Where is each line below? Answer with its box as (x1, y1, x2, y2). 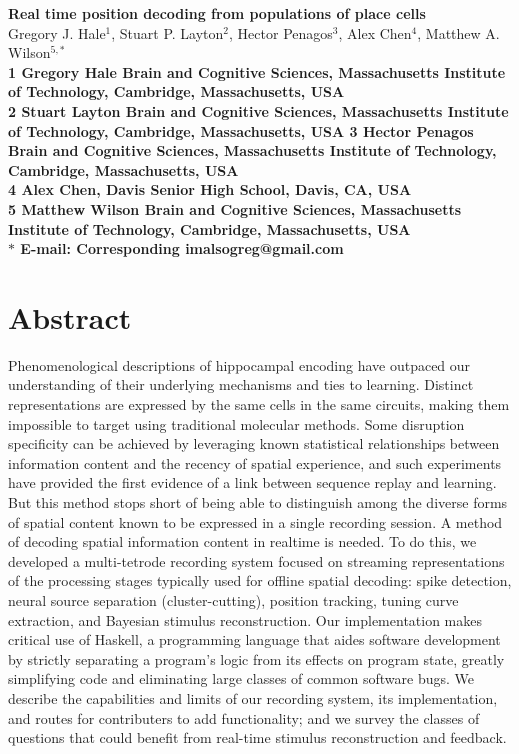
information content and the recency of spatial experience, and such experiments (8, 452, 502, 473)
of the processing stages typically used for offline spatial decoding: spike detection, (8, 570, 512, 591)
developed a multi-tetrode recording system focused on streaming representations (8, 550, 505, 571)
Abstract (8, 296, 132, 337)
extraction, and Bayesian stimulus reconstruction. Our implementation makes (8, 609, 483, 630)
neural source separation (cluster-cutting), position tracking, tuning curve (8, 589, 459, 610)
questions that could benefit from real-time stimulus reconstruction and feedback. (8, 727, 507, 748)
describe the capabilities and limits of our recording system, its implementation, (8, 687, 498, 708)
